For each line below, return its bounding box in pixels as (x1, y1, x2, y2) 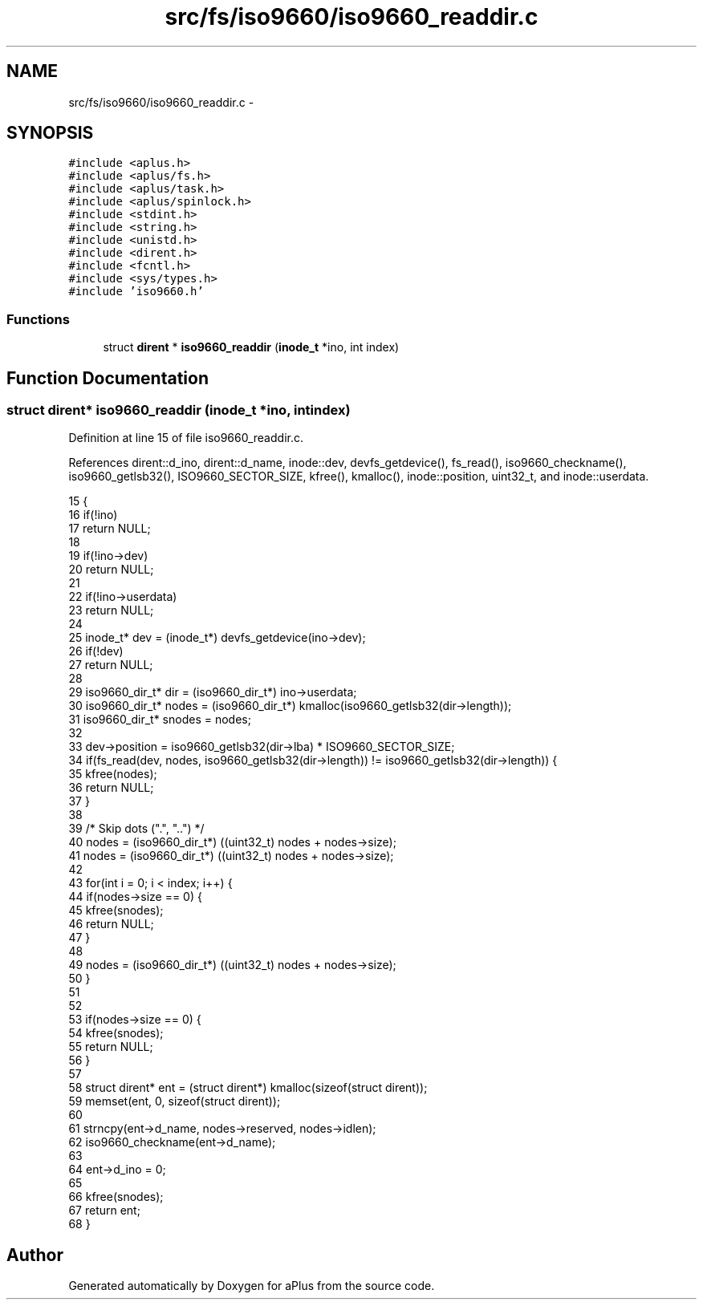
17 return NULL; (68, 521, 151, 536)
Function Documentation (6, 367, 209, 388)
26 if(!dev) (68, 644, 124, 659)
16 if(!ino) (68, 508, 118, 522)
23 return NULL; (68, 603, 154, 618)
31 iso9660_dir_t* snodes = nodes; (68, 712, 251, 727)
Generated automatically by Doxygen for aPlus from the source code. (68, 1279, 435, 1293)
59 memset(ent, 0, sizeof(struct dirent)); (68, 1094, 281, 1109)
